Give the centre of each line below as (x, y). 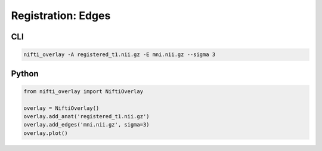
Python (25, 74)
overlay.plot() (46, 133)
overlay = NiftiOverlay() (61, 108)
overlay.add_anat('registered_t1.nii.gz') (86, 116)
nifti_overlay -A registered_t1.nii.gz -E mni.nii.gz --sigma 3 (120, 55)
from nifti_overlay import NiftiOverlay (83, 91)
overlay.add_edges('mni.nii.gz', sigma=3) (86, 125)
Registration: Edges (61, 16)
